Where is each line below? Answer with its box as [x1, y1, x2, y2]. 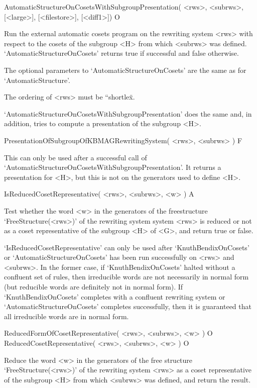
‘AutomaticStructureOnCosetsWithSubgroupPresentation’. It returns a [4, 162, 221, 172]
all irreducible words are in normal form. [4, 311, 129, 321]
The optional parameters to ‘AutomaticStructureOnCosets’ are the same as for [4, 64, 246, 75]
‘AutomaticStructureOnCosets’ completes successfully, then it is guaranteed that [4, 301, 251, 312]
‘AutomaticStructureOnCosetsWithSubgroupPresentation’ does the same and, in [4, 108, 252, 119]
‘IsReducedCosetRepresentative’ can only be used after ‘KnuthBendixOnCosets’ [4, 242, 249, 252]
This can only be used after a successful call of [4, 152, 147, 162]
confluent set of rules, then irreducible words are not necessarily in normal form [4, 271, 249, 282]
